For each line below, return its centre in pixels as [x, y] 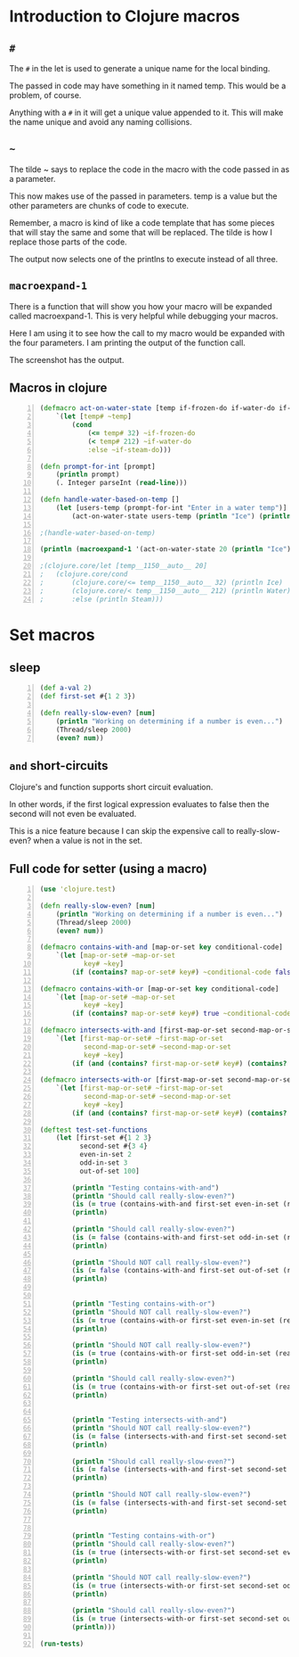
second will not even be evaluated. [73, 814]
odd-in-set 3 [104, 1163]
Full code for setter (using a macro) [108, 868]
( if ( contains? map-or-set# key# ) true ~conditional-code [182, 1014]
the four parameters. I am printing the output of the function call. [128, 342]
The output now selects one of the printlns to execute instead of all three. [144, 259]
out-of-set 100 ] [109, 1171]
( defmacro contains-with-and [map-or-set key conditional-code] [161, 947]
